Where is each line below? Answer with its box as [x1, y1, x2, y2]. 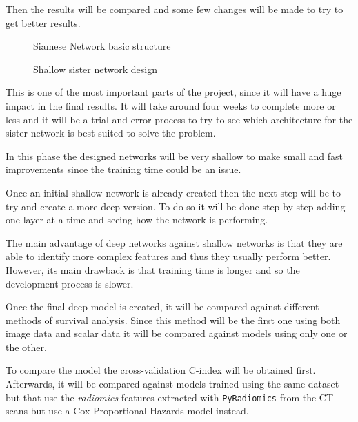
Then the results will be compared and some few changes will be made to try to [6, 2, 344, 16]
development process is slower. [6, 276, 134, 290]
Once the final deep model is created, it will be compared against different [6, 299, 319, 314]
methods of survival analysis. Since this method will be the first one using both [6, 312, 341, 327]
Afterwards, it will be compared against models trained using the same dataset [6, 376, 339, 391]
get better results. [6, 15, 81, 30]
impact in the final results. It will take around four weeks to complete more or [6, 98, 336, 112]
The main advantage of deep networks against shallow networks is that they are [6, 235, 343, 250]
